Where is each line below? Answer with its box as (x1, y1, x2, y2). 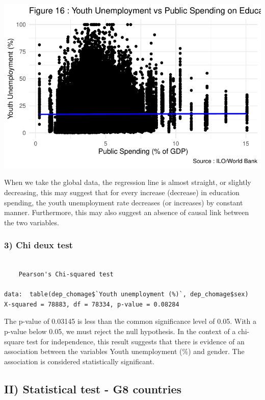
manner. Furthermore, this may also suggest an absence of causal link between (4, 207, 249, 218)
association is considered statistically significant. (4, 356, 154, 366)
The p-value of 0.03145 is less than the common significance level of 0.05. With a (4, 316, 256, 326)
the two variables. (4, 217, 59, 227)
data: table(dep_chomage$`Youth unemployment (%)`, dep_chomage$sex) (4, 291, 249, 298)
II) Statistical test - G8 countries (4, 381, 182, 396)
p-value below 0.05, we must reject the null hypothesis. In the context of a (4, 326, 236, 337)
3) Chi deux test (4, 239, 73, 251)
